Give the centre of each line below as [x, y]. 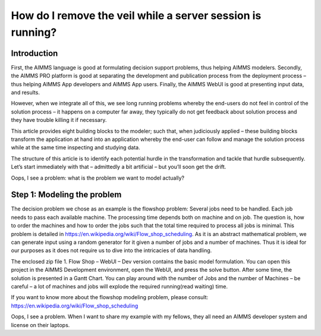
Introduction [34, 53]
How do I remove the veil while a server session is [136, 15]
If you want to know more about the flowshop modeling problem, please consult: [110, 297]
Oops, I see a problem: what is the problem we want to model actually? [98, 178]
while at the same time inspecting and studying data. [76, 147]
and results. [25, 93]
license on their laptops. [40, 325]
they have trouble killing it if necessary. [59, 120]
